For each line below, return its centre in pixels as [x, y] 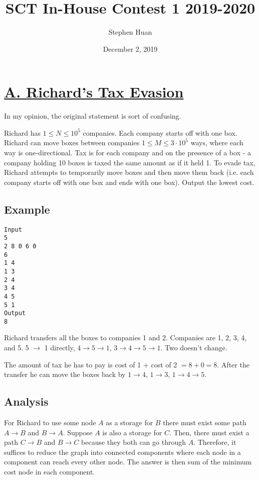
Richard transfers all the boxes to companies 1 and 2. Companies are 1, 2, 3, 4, [125, 338]
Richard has [23, 132]
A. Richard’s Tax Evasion [94, 92]
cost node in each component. [50, 472]
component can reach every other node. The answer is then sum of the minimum [128, 462]
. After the [233, 364]
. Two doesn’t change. [194, 348]
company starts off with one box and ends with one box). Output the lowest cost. [129, 182]
